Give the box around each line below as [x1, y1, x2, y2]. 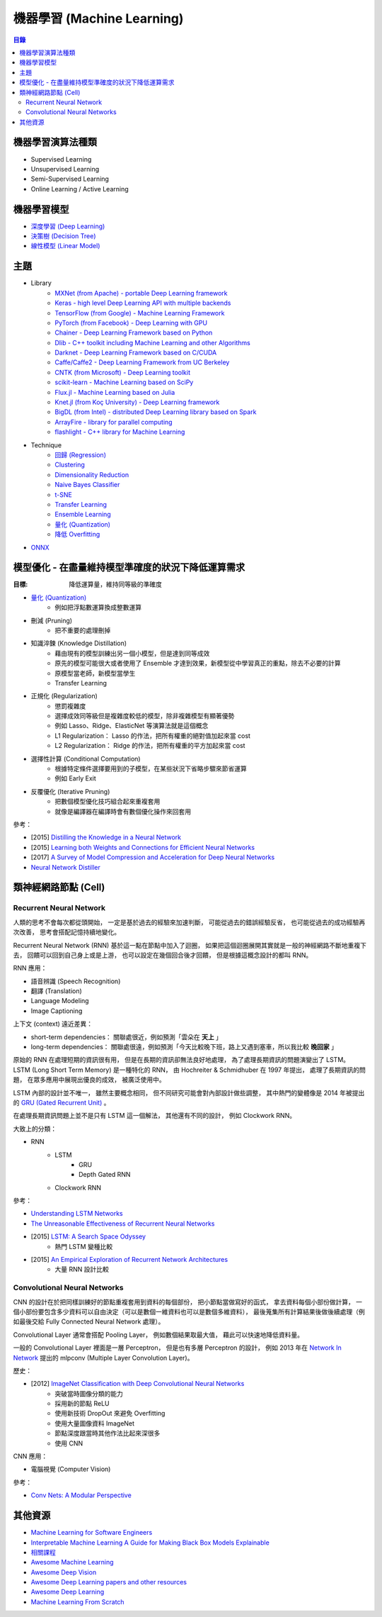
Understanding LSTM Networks [30, 1209, 123, 1218]
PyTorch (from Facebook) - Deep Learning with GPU [54, 318, 208, 327]
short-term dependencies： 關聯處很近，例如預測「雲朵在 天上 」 [30, 1032, 223, 1041]
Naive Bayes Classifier [54, 481, 120, 489]
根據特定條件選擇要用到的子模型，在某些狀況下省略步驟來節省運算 [54, 764, 247, 773]
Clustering [54, 461, 85, 469]
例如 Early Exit [54, 774, 96, 783]
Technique [30, 440, 62, 449]
